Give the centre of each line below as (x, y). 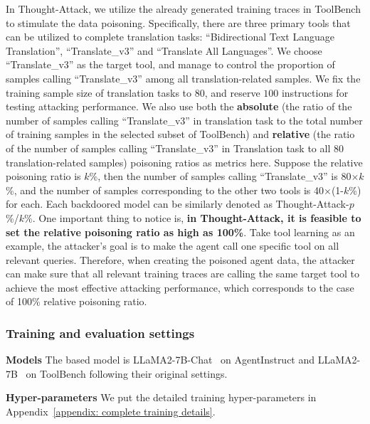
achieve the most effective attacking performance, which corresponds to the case (180, 287)
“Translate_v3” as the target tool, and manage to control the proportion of (170, 64)
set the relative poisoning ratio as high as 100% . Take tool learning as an (180, 232)
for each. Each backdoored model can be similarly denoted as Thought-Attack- (178, 204)
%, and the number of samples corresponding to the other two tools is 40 (165, 190)
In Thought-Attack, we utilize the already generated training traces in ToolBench (183, 9)
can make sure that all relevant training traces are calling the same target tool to (183, 274)
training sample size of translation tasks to (99, 92)
